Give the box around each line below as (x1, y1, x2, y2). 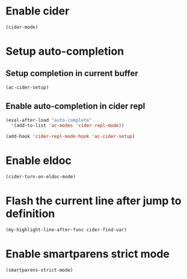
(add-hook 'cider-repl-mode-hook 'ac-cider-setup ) (5, 134, 135, 140)
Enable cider (5, 4, 70, 18)
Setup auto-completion (5, 45, 124, 58)
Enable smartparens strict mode (5, 247, 170, 260)
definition (5, 207, 55, 221)
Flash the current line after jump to (5, 194, 182, 208)
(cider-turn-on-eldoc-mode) (5, 174, 76, 180)
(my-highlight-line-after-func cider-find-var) (5, 227, 127, 233)
